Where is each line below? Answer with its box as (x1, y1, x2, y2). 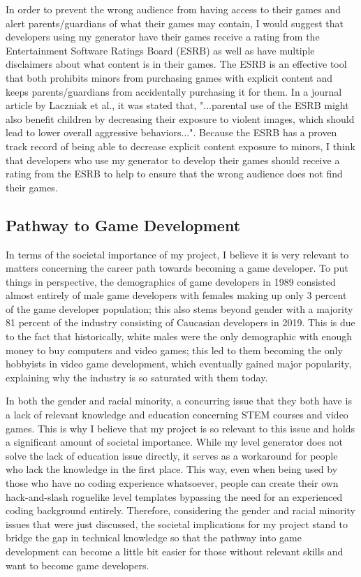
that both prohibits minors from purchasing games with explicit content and (6, 70, 332, 85)
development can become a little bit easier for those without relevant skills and (6, 543, 344, 558)
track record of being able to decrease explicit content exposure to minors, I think (6, 138, 355, 153)
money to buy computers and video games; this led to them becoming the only (6, 342, 343, 357)
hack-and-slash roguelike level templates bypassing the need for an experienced (6, 489, 343, 504)
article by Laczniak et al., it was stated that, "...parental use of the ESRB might (6, 98, 349, 112)
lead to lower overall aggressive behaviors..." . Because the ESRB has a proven (6, 125, 337, 140)
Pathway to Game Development (6, 214, 241, 235)
